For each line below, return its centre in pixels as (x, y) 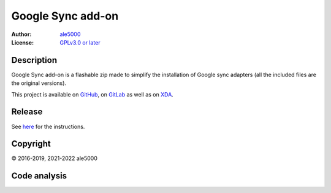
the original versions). (39, 83)
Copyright (31, 144)
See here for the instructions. (48, 126)
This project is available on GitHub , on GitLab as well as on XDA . (93, 94)
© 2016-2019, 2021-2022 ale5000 (54, 158)
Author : (21, 34)
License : (22, 42)
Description (34, 60)
